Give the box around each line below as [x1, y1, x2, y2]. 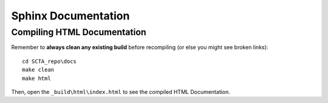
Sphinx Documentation [11, 9, 130, 22]
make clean [22, 67, 55, 73]
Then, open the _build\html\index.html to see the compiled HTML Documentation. [11, 88, 231, 95]
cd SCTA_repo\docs [22, 58, 77, 65]
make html [22, 75, 51, 82]
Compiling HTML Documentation [11, 27, 146, 38]
